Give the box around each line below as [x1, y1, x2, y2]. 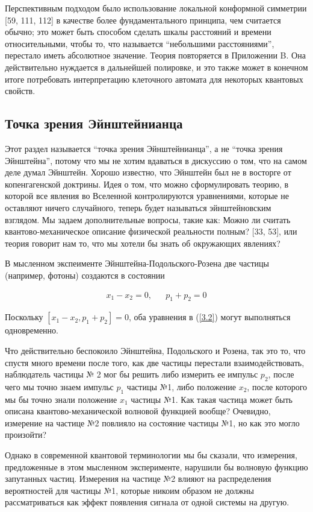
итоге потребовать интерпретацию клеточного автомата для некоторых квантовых [5, 72, 303, 85]
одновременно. [5, 324, 58, 337]
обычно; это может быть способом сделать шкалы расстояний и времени [5, 25, 271, 38]
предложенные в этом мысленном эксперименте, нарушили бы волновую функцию [5, 460, 308, 473]
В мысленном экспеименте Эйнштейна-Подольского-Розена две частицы [5, 257, 269, 270]
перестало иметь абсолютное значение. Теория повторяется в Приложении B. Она [5, 49, 306, 62]
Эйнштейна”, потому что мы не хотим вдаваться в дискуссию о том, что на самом [5, 154, 307, 166]
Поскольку [5, 311, 43, 323]
